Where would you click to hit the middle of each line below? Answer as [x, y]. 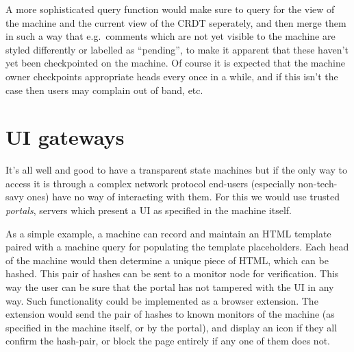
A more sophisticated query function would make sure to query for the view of [170, 9]
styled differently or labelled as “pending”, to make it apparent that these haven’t [177, 49]
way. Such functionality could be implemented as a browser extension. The [162, 300]
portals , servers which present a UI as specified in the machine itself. [149, 210]
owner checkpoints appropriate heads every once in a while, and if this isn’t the [172, 76]
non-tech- [318, 183]
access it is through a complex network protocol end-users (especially [150, 183]
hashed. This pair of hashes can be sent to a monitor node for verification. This [172, 273]
